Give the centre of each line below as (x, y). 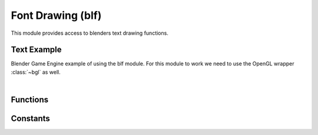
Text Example (36, 50)
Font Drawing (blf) (56, 15)
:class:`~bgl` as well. (36, 72)
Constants (30, 119)
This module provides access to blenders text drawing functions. (90, 33)
